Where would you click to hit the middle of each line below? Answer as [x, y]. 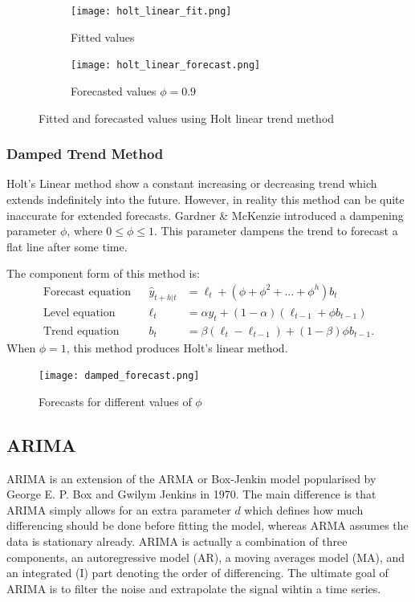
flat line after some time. [67, 246]
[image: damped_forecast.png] [119, 376]
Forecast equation [87, 292]
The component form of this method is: [103, 273]
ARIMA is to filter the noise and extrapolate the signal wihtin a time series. [194, 588]
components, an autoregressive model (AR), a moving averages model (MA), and [206, 557]
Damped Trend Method [85, 154]
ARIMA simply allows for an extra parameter [119, 509]
